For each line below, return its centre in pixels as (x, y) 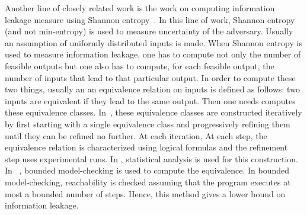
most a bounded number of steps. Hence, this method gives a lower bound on (145, 193)
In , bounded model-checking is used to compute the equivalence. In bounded (147, 170)
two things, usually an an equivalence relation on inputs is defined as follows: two (152, 89)
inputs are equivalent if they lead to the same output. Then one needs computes (150, 100)
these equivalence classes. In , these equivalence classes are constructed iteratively (153, 112)
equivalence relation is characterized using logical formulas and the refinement (146, 147)
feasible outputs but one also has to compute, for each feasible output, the (140, 65)
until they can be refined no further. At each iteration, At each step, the (136, 135)
